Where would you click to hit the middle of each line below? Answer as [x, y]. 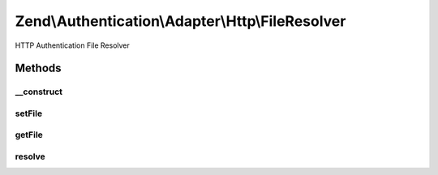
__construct [39, 92]
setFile [29, 113]
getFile [29, 135]
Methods [38, 68]
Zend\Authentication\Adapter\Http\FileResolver [180, 21]
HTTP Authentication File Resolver [72, 45]
